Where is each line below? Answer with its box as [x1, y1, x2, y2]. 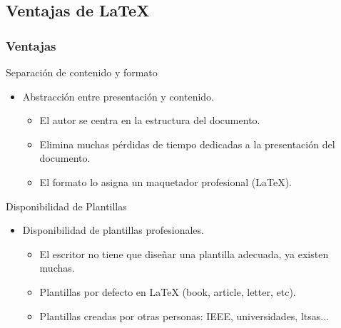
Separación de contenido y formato [6, 65, 158, 79]
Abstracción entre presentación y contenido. [22, 88, 215, 103]
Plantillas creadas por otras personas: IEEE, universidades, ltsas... [39, 308, 329, 323]
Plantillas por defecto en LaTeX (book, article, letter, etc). [39, 284, 296, 299]
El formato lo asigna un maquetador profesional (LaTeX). [39, 174, 292, 189]
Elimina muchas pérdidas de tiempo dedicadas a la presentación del [39, 136, 335, 151]
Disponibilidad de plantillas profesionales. [22, 222, 204, 237]
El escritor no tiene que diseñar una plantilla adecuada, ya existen [39, 246, 329, 261]
